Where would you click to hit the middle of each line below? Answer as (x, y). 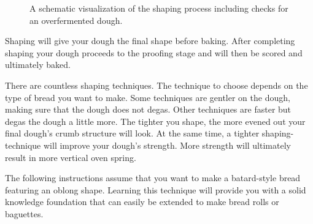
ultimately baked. (38, 65)
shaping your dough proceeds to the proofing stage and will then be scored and (154, 52)
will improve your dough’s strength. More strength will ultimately (167, 145)
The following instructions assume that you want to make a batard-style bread (153, 178)
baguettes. (24, 213)
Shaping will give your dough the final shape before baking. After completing (150, 41)
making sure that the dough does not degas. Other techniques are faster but (148, 109)
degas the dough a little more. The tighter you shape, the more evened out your (155, 121)
